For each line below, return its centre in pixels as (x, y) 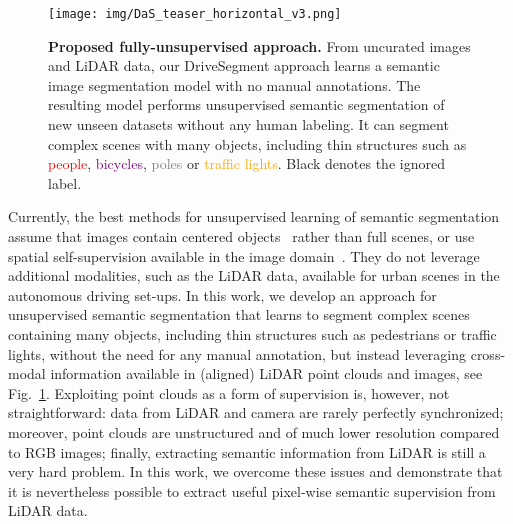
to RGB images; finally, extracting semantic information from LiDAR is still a (247, 451)
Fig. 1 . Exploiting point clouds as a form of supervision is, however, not (229, 392)
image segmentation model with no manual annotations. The (234, 84)
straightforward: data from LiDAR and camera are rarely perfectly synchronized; (256, 412)
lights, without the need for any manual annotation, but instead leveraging (237, 353)
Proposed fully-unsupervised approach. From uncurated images (259, 45)
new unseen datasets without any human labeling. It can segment (248, 124)
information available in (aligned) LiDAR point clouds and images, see (266, 373)
